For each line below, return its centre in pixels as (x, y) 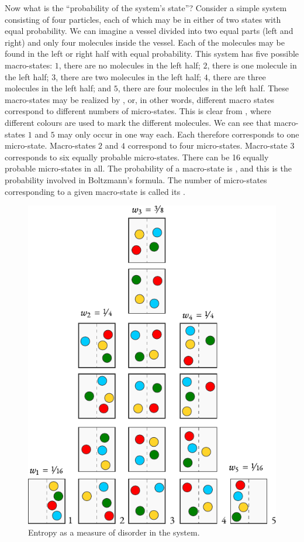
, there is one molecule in (252, 65)
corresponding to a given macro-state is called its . (95, 191)
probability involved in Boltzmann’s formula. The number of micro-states (136, 179)
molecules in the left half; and (58, 88)
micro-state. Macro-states (50, 145)
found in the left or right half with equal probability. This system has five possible (152, 54)
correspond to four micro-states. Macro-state (208, 145)
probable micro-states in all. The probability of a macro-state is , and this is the (148, 168)
